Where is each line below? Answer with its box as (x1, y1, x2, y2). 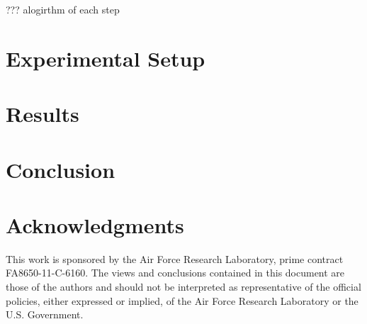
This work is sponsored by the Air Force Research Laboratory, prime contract (6, 251, 344, 266)
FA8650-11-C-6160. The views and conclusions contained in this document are (6, 265, 345, 280)
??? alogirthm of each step (6, 2, 120, 16)
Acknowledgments (6, 210, 184, 239)
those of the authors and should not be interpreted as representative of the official (6, 279, 361, 294)
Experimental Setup (6, 43, 205, 72)
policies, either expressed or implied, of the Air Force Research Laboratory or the (6, 293, 358, 308)
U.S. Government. (6, 307, 84, 322)
